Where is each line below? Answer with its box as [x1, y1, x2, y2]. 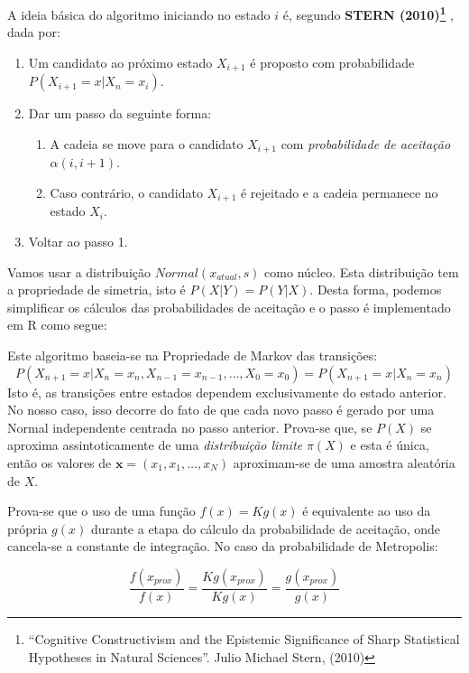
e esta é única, [350, 435, 429, 454]
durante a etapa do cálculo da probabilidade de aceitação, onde [90, 519, 440, 537]
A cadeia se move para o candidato [50, 134, 244, 153]
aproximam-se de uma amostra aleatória [233, 453, 455, 472]
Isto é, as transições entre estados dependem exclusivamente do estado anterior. [7, 382, 446, 401]
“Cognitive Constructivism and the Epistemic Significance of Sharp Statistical [28, 629, 460, 648]
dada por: [7, 23, 60, 42]
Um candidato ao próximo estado [28, 52, 213, 71]
